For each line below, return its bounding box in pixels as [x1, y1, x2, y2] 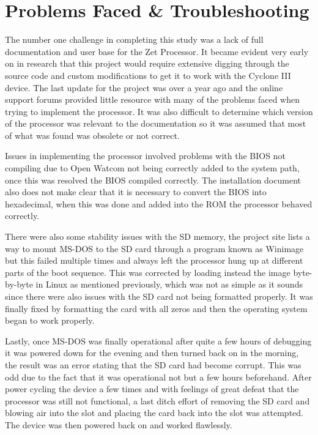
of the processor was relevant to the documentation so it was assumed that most [5, 117, 306, 130]
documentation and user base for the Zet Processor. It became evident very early [5, 45, 309, 58]
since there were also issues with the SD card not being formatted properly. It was [5, 290, 313, 302]
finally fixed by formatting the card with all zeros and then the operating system [5, 302, 308, 314]
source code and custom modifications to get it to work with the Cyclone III [5, 69, 291, 81]
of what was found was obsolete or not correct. [5, 128, 180, 141]
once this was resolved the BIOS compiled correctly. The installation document [5, 173, 301, 186]
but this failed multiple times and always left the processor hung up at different [5, 254, 303, 267]
